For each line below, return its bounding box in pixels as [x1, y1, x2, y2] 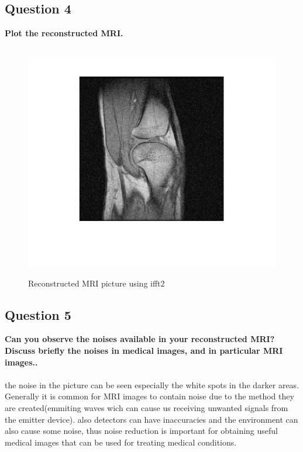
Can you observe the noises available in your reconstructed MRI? [5, 333, 275, 345]
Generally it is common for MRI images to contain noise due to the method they [5, 390, 294, 402]
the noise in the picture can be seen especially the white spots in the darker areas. [5, 378, 299, 391]
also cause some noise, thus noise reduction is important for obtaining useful [5, 425, 278, 437]
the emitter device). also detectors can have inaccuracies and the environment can [5, 413, 298, 425]
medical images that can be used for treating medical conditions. [5, 436, 237, 448]
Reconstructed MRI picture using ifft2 [28, 277, 165, 289]
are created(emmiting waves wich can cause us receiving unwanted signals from [5, 401, 288, 413]
